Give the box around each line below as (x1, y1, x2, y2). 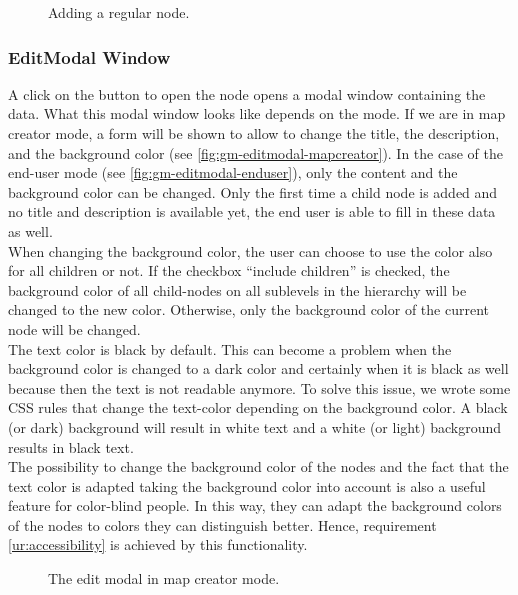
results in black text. (8, 436, 134, 457)
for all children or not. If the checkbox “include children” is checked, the (8, 260, 450, 281)
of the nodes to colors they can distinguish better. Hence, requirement (8, 514, 437, 535)
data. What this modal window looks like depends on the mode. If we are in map (8, 103, 506, 124)
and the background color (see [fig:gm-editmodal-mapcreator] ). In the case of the (8, 142, 503, 163)
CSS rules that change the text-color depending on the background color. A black (8, 397, 508, 418)
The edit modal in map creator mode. (48, 568, 280, 589)
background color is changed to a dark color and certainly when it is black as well (8, 358, 509, 379)
